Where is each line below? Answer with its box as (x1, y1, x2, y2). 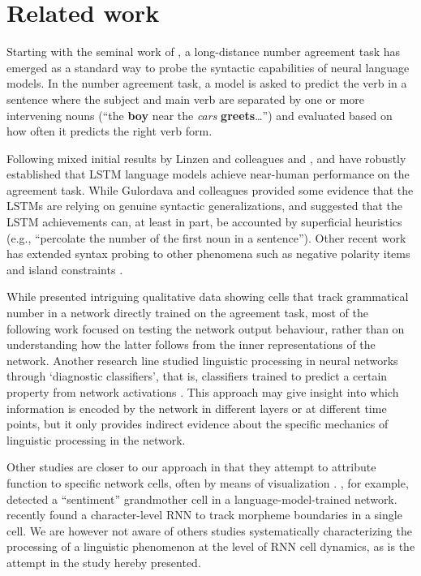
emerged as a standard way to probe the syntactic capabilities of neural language (6, 58, 410, 75)
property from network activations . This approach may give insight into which (6, 384, 399, 400)
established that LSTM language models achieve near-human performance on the (6, 165, 410, 183)
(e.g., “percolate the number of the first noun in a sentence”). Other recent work (6, 229, 406, 246)
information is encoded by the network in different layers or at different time (6, 399, 387, 416)
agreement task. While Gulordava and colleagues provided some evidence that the (6, 181, 414, 198)
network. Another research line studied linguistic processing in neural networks (6, 351, 398, 368)
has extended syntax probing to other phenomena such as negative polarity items (6, 245, 410, 262)
